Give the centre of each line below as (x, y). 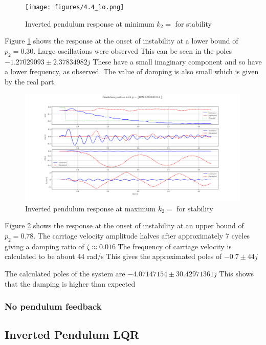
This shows (236, 274)
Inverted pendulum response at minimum (90, 23)
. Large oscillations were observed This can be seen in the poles (132, 50)
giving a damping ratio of (45, 246)
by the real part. (30, 81)
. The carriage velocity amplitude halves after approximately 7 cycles (141, 236)
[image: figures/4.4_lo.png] (75, 7)
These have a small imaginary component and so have (177, 61)
